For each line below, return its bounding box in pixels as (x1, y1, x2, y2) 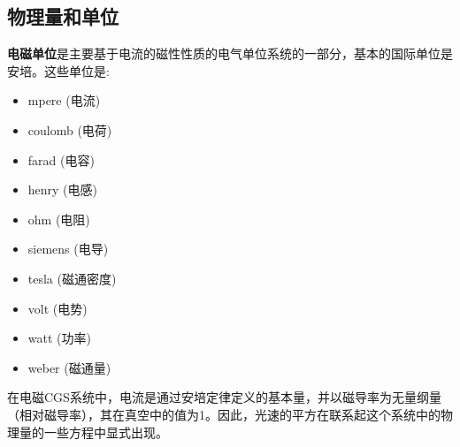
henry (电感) (27, 180, 98, 199)
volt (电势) (27, 299, 88, 317)
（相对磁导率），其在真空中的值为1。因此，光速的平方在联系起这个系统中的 (7, 405, 441, 423)
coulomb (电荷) (27, 120, 112, 139)
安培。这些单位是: (7, 61, 110, 80)
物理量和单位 (7, 3, 119, 30)
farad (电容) (27, 150, 95, 169)
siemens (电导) (27, 239, 109, 258)
